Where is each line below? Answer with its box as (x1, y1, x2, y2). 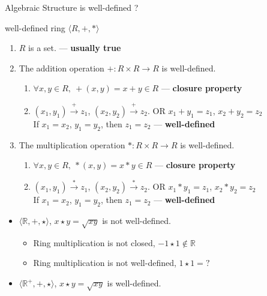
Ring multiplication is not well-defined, (33, 256, 176, 269)
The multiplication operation (19, 138, 125, 151)
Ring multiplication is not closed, (33, 236, 155, 249)
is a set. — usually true (28, 41, 121, 54)
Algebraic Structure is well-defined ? (5, 1, 139, 13)
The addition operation (19, 61, 104, 74)
